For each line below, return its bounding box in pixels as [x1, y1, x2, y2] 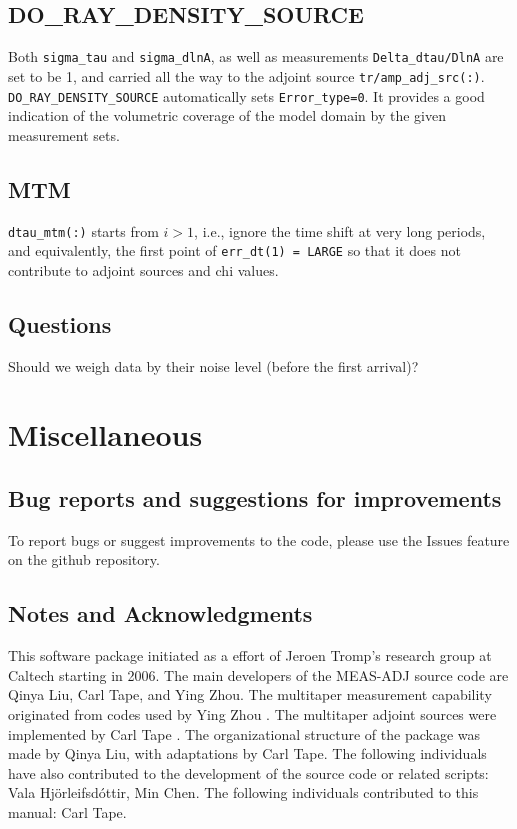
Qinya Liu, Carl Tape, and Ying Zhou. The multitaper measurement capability [8, 684, 492, 705]
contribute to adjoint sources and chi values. [8, 259, 279, 280]
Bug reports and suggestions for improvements [8, 483, 502, 514]
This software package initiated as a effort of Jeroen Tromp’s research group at [8, 645, 492, 666]
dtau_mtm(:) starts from [8, 220, 159, 241]
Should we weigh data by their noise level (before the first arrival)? [8, 355, 419, 376]
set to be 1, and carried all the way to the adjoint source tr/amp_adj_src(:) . [8, 65, 485, 86]
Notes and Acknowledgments [8, 598, 313, 629]
